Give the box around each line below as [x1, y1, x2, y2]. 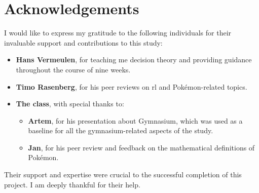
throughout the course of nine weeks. [16, 64, 131, 74]
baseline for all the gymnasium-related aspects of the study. [28, 125, 213, 136]
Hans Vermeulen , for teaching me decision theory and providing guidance [16, 54, 252, 65]
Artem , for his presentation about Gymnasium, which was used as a [28, 115, 243, 126]
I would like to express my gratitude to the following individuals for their [4, 27, 232, 38]
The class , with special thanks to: [16, 98, 124, 109]
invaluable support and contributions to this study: [4, 37, 163, 48]
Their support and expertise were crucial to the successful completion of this [4, 169, 242, 180]
